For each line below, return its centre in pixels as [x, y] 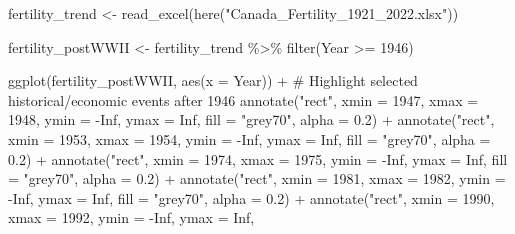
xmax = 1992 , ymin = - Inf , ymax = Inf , [131, 217]
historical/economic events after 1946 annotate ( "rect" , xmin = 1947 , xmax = [243, 99]
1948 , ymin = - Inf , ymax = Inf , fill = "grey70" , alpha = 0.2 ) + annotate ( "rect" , [251, 119]
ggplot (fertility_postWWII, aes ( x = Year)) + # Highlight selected [213, 80]
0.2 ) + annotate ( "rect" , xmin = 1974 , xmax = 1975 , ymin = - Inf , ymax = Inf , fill [258, 158]
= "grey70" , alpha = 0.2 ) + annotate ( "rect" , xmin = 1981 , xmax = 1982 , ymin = [257, 178]
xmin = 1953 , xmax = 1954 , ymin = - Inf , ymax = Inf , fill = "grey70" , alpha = [249, 138]
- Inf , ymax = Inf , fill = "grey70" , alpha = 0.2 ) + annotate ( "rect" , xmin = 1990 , [251, 197]
